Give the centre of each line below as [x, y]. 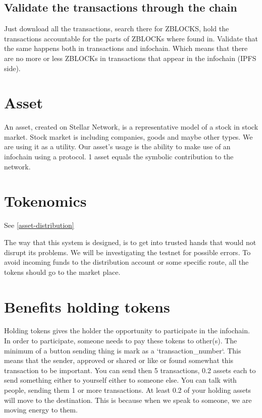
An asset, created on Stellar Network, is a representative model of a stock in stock [131, 127]
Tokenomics [45, 201]
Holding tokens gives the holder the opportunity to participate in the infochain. [127, 331]
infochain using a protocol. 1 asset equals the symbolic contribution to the [119, 157]
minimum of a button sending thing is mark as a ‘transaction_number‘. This [123, 350]
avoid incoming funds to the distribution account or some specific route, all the [126, 262]
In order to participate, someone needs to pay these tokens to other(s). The [121, 341]
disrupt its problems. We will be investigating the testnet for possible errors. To [127, 252]
